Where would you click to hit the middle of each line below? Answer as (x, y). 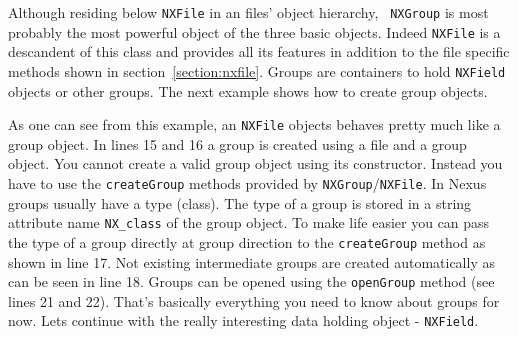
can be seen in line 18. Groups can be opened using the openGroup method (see (251, 281)
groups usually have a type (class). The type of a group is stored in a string (240, 202)
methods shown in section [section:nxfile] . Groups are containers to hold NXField (257, 70)
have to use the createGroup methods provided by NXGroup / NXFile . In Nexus (247, 183)
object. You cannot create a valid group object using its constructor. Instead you (255, 163)
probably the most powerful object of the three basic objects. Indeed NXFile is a (254, 31)
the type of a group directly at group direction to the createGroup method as (247, 241)
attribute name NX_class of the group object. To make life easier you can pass (249, 222)
